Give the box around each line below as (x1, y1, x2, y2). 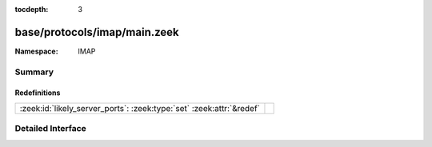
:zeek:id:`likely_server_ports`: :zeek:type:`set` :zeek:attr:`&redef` (19, 102, 260, 113)
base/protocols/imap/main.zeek (14, 25, 179, 39)
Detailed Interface (14, 123, 87, 134)
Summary (14, 66, 54, 77)
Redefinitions (14, 88, 61, 97)
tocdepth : (14, 5, 49, 14)
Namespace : (14, 46, 59, 56)
